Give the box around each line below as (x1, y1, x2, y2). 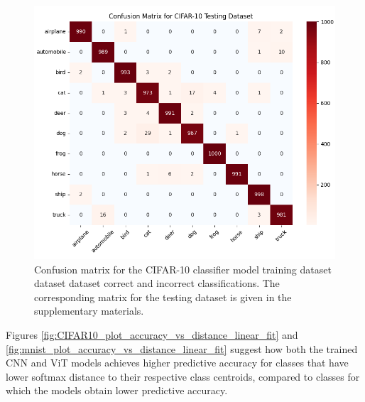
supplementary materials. (34, 303, 144, 318)
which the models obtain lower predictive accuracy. (6, 383, 228, 398)
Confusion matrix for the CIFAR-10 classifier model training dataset (34, 261, 332, 276)
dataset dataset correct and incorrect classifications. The (34, 276, 280, 290)
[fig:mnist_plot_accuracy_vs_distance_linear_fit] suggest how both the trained (6, 341, 358, 356)
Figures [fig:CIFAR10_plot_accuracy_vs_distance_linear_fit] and (6, 327, 298, 342)
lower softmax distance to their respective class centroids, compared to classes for (6, 369, 360, 384)
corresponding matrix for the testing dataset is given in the (34, 289, 292, 304)
